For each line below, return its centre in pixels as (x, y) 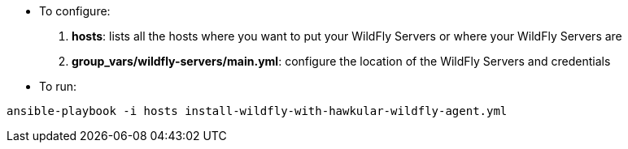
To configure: (75, 11)
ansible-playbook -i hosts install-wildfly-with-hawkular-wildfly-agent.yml (257, 111)
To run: (58, 86)
